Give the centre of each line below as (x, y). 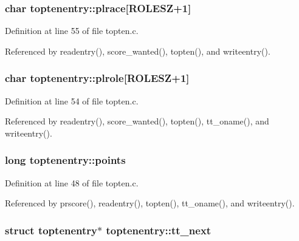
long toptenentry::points (65, 160)
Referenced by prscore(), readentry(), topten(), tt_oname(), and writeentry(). (150, 203)
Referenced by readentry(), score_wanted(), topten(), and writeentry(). (138, 51)
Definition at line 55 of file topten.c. (72, 31)
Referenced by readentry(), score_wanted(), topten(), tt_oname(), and (137, 121)
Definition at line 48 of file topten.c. (72, 182)
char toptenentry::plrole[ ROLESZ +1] (97, 78)
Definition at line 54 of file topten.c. (72, 100)
